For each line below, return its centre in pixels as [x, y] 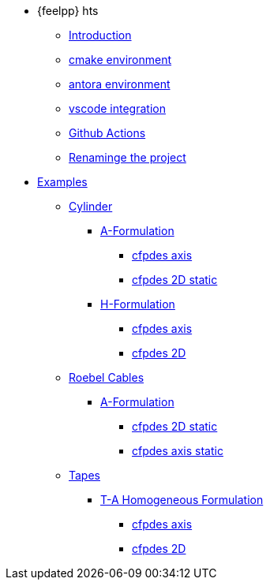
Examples [62, 182]
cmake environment [120, 60]
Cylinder [91, 206]
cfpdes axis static [178, 451]
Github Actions [107, 133]
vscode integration [117, 108]
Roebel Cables [107, 377]
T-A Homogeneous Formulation [182, 500]
